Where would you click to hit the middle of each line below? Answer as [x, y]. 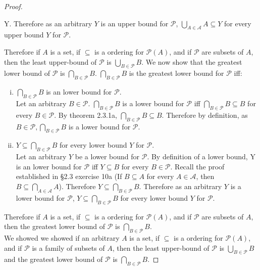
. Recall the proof [197, 166]
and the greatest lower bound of [54, 259]
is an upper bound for [135, 23]
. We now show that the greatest [192, 61]
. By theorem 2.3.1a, [86, 115]
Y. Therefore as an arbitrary [48, 23]
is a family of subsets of [68, 247]
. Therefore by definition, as [205, 115]
